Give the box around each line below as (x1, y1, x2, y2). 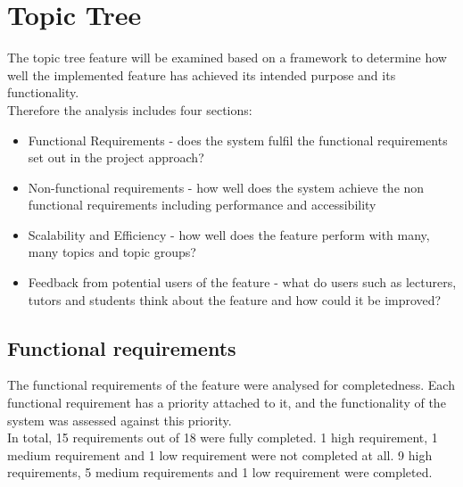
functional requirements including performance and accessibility (28, 195, 376, 214)
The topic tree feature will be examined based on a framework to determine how (7, 48, 447, 67)
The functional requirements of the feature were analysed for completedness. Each (7, 376, 455, 394)
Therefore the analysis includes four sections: (7, 100, 252, 119)
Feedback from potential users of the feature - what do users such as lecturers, (28, 273, 457, 292)
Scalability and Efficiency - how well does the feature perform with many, (28, 225, 430, 243)
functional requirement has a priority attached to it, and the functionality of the (7, 393, 446, 412)
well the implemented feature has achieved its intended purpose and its (7, 65, 396, 84)
